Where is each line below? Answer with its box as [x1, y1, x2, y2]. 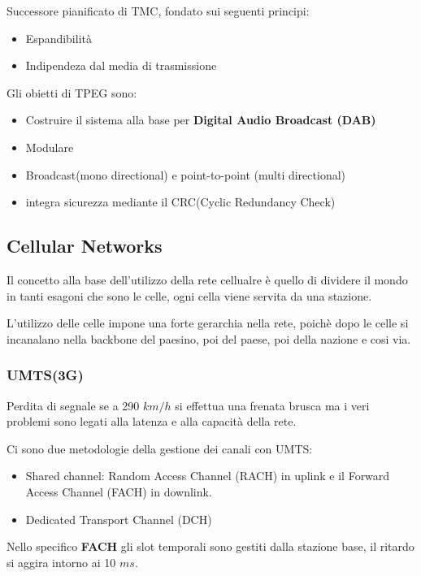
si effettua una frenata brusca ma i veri [175, 396, 370, 414]
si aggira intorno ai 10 [7, 553, 116, 570]
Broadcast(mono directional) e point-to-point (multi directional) [25, 166, 345, 183]
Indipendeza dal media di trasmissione [25, 57, 217, 74]
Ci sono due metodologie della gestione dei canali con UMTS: [7, 440, 313, 457]
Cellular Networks [7, 233, 163, 258]
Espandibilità [25, 29, 92, 46]
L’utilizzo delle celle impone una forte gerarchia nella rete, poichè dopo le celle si [7, 314, 409, 331]
